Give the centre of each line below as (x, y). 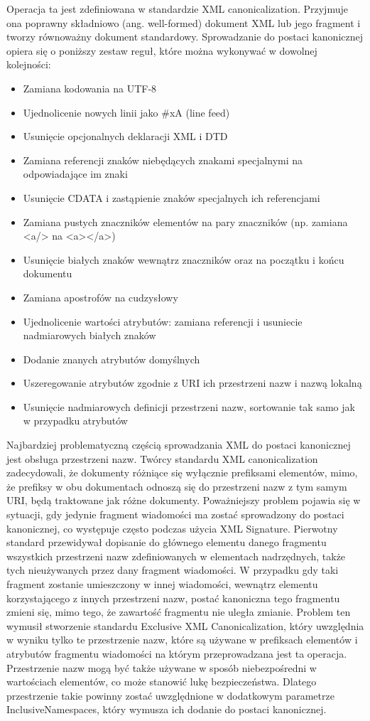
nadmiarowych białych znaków (89, 335)
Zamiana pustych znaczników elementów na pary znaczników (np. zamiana (185, 221)
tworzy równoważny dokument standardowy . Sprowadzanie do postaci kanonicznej (185, 37)
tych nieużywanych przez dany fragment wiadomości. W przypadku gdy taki (173, 570)
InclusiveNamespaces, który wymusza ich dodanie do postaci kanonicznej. (167, 709)
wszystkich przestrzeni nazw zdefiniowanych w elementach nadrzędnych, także (176, 556)
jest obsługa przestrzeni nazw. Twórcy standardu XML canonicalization (162, 458)
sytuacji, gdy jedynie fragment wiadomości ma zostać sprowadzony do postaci (175, 514)
